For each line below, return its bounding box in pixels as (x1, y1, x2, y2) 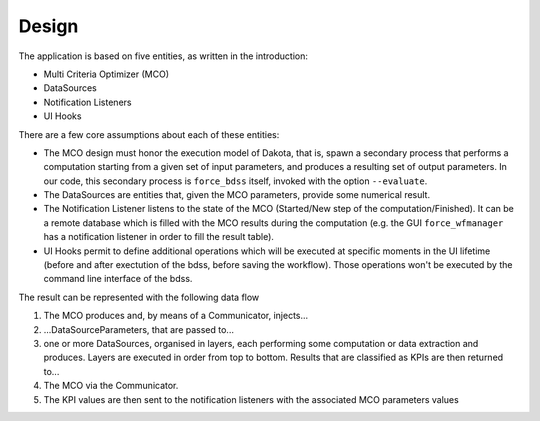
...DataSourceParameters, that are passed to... (43, 323, 235, 335)
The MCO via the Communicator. (43, 380, 179, 392)
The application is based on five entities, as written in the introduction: (18, 50, 309, 62)
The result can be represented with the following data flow (18, 291, 260, 303)
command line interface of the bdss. (43, 273, 193, 285)
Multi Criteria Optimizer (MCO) (43, 68, 170, 80)
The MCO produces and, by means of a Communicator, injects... (43, 310, 309, 322)
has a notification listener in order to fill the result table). (43, 231, 275, 243)
